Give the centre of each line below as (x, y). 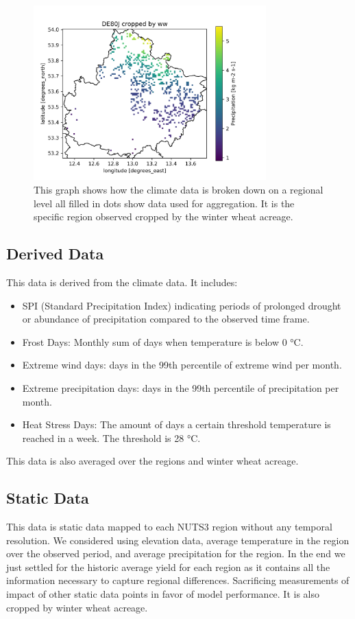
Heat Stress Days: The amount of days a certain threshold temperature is (176, 424)
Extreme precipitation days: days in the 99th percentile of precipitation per (181, 387)
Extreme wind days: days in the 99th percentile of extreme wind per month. (182, 365)
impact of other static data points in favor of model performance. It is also (163, 594)
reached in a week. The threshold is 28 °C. (111, 437)
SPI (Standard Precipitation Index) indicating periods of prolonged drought (182, 305)
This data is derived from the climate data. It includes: (122, 282)
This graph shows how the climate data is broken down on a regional (179, 189)
